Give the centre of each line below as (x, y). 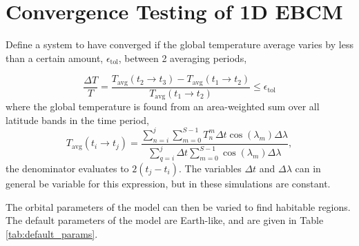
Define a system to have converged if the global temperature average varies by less (179, 44)
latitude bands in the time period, (77, 120)
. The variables (210, 168)
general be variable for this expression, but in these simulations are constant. (168, 183)
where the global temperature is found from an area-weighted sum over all (163, 106)
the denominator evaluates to (67, 168)
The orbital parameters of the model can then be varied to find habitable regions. (178, 206)
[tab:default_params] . (52, 233)
